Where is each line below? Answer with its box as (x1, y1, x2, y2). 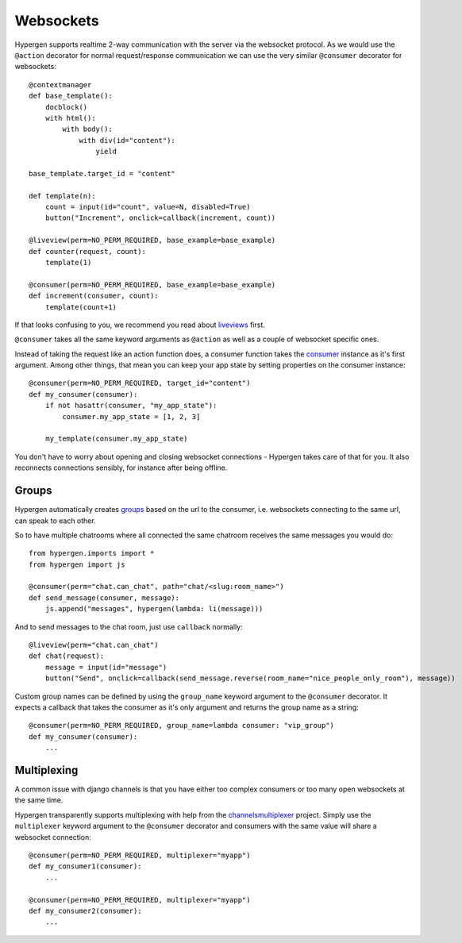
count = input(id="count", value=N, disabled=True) (44, 202, 251, 212)
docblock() (44, 102, 88, 111)
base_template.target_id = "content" (29, 169, 176, 178)
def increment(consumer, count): (29, 291, 159, 301)
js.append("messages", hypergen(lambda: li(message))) (44, 604, 264, 614)
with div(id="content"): (79, 136, 176, 144)
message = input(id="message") (44, 663, 167, 672)
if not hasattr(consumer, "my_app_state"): (44, 401, 218, 410)
